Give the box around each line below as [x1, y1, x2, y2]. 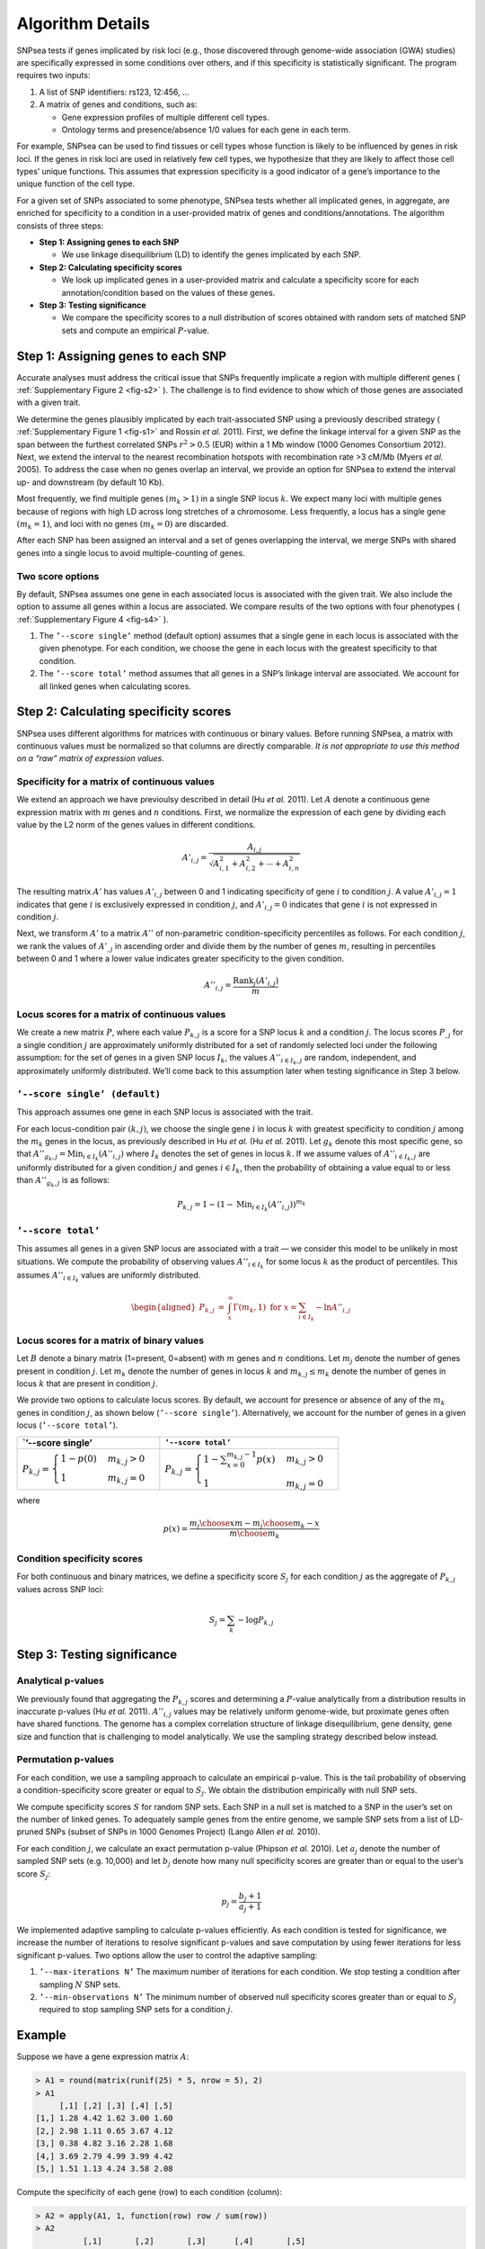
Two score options [16, 569, 100, 582]
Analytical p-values [16, 1674, 105, 1687]
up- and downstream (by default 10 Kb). [16, 477, 165, 488]
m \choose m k [229, 1528, 280, 1541]
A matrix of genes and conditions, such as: [39, 99, 198, 110]
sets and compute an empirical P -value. [61, 325, 210, 336]
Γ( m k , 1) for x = [233, 1303, 297, 1314]
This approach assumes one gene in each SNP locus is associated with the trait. [16, 1107, 313, 1117]
